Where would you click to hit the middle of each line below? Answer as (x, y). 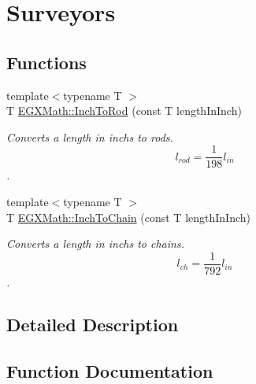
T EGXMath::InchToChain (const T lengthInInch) (128, 217)
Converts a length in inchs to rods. (90, 137)
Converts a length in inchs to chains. (95, 244)
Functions (46, 62)
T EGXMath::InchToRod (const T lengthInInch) (124, 111)
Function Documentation (110, 370)
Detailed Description (93, 324)
